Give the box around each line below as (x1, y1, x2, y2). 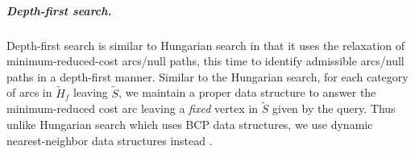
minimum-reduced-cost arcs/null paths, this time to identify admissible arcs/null (6, 52, 405, 69)
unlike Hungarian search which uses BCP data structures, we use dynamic (6, 115, 373, 132)
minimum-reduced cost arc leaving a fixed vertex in (6, 100, 259, 117)
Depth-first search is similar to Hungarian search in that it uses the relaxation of (6, 36, 405, 53)
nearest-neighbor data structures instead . (6, 131, 213, 148)
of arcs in (6, 84, 52, 101)
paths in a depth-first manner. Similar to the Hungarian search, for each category (6, 68, 409, 85)
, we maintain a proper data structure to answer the (118, 84, 376, 101)
